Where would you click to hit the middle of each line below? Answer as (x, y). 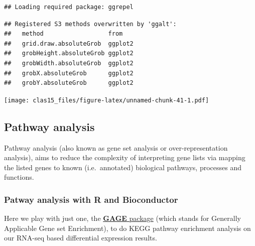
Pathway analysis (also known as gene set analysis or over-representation (116, 147)
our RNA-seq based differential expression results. (81, 238)
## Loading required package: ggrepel (69, 7)
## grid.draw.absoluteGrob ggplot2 (69, 43)
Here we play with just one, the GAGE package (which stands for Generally (122, 218)
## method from (63, 34)
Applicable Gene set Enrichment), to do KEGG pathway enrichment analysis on (127, 228)
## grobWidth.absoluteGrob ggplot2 (69, 63)
